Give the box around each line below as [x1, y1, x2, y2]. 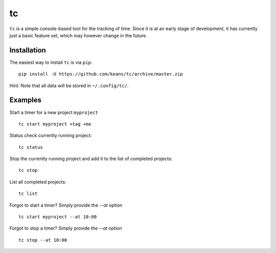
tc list [18, 191, 38, 196]
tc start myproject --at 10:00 [18, 214, 97, 220]
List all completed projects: [9, 179, 66, 185]
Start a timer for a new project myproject [9, 109, 98, 115]
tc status [18, 144, 43, 150]
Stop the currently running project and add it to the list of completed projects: [9, 156, 173, 162]
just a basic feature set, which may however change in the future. [9, 32, 148, 38]
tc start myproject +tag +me [18, 121, 91, 127]
